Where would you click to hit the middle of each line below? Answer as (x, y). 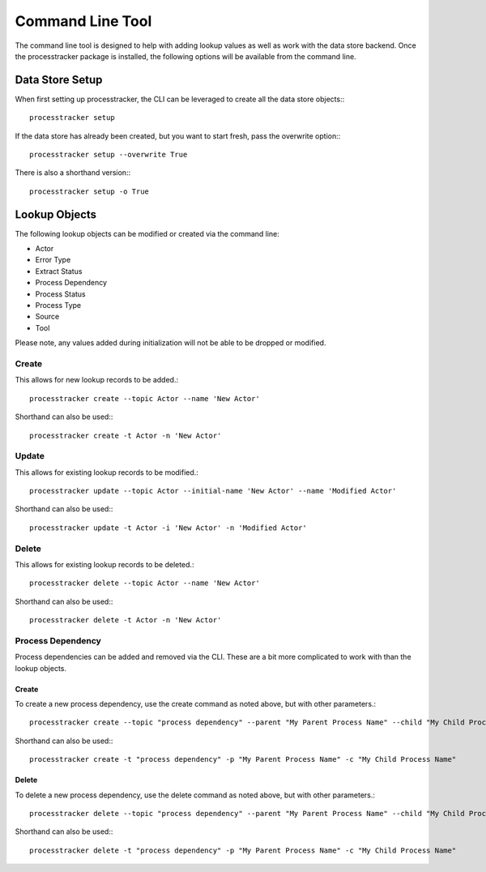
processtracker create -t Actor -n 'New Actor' (126, 435)
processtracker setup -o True (90, 191)
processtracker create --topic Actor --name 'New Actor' (145, 398)
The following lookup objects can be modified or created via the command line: (147, 233)
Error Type (53, 260)
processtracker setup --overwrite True (109, 155)
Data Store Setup (59, 80)
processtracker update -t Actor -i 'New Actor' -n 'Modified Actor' (168, 528)
